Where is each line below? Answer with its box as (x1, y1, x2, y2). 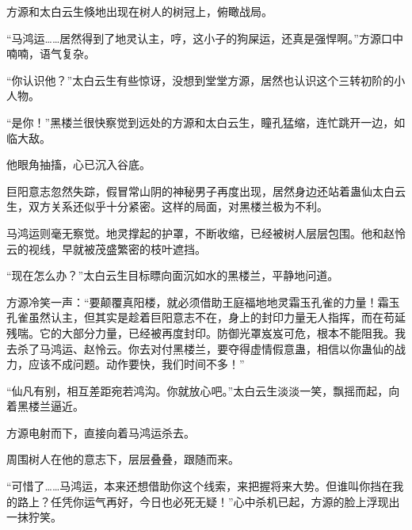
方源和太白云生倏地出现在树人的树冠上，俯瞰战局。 (6, 3, 273, 19)
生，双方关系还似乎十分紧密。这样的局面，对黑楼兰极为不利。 (6, 198, 328, 215)
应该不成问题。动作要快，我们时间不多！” (28, 356, 245, 372)
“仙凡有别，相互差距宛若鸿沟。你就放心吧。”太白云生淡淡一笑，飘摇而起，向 (6, 382, 400, 398)
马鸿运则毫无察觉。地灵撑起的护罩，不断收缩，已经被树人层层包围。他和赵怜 (6, 224, 406, 241)
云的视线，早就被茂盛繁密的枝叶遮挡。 (6, 240, 206, 257)
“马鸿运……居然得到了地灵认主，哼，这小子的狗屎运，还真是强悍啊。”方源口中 (6, 29, 403, 46)
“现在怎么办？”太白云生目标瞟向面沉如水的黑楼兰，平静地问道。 (6, 267, 339, 284)
